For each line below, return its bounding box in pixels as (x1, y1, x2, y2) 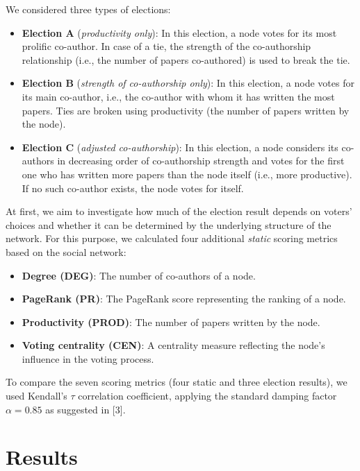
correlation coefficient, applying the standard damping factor (78, 388, 337, 403)
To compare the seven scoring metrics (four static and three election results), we (6, 375, 347, 389)
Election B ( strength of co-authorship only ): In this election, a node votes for (22, 76, 354, 90)
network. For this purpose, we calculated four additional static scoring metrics (6, 231, 338, 246)
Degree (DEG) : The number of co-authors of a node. (22, 268, 256, 282)
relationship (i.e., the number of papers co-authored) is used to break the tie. (22, 52, 350, 67)
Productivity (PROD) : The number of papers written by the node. (22, 314, 320, 329)
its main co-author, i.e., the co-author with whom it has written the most (22, 89, 335, 103)
